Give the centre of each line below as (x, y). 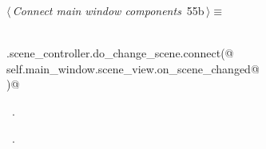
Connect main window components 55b (108, 10)
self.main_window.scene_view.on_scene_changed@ (133, 68)
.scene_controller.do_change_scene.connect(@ (120, 53)
